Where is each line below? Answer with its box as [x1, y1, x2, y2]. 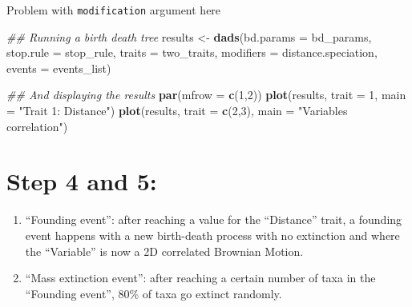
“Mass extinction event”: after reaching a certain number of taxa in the [25, 269, 376, 286]
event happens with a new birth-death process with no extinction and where [25, 226, 400, 243]
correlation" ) [6, 118, 68, 134]
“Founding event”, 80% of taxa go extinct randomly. [25, 285, 282, 301]
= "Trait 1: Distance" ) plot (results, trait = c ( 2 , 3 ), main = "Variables [6, 102, 348, 119]
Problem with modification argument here [6, 2, 221, 18]
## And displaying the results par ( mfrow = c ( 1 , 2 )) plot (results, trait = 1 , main [6, 86, 406, 103]
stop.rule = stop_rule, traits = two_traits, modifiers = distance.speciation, [6, 44, 378, 61]
